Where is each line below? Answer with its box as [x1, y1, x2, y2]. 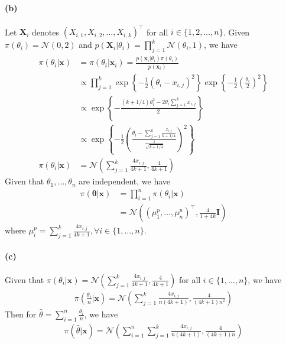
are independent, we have [79, 175, 171, 187]
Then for [5, 307, 37, 320]
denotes [32, 25, 60, 38]
